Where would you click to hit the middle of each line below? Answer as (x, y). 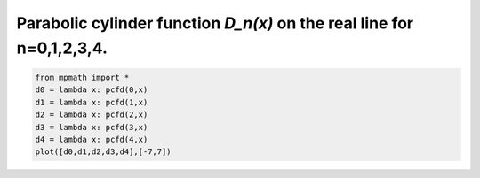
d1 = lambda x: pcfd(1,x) (92, 102)
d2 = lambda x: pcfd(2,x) (92, 115)
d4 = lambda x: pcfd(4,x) (92, 139)
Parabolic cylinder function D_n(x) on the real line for (215, 23)
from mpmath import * (82, 77)
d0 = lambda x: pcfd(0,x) (92, 90)
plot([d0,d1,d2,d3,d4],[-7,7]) (104, 152)
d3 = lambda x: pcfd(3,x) (92, 127)
